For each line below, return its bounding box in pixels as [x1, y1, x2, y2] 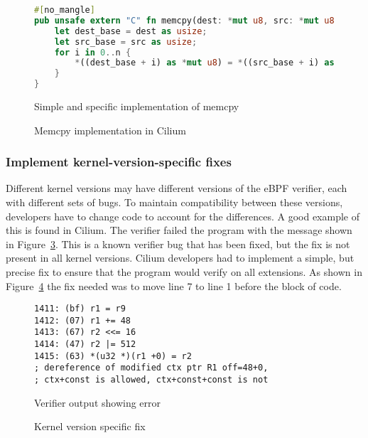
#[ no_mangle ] [34, 5, 95, 15]
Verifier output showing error [34, 395, 161, 410]
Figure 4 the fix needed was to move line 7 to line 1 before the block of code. [6, 278, 342, 293]
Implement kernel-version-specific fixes [6, 153, 232, 171]
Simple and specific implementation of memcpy [34, 99, 239, 113]
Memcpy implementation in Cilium [34, 122, 186, 137]
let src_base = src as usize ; [54, 36, 197, 47]
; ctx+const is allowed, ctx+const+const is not [34, 375, 269, 385]
